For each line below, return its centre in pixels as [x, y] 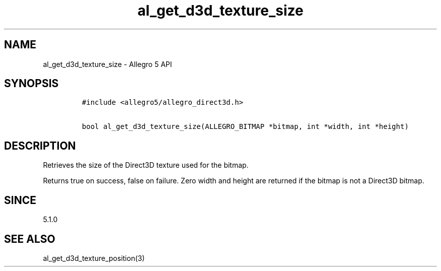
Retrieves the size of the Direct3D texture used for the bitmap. [146, 165]
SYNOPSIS [31, 84]
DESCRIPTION [40, 146]
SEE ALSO [30, 239]
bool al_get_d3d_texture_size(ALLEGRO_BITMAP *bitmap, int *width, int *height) [245, 127]
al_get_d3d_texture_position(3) [94, 258]
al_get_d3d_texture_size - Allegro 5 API [107, 64]
